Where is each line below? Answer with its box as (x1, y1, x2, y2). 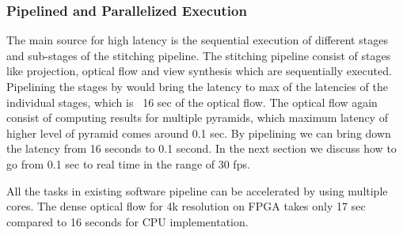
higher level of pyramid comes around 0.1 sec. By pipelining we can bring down (6, 124, 391, 141)
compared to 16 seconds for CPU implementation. (6, 213, 249, 229)
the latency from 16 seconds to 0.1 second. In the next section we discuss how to (6, 140, 397, 157)
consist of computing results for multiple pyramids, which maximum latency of (6, 109, 388, 126)
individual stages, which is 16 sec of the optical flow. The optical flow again (6, 93, 378, 110)
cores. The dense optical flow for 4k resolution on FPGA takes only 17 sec (6, 198, 366, 214)
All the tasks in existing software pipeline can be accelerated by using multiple (6, 182, 388, 199)
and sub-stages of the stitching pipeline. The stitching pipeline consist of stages (6, 47, 391, 63)
